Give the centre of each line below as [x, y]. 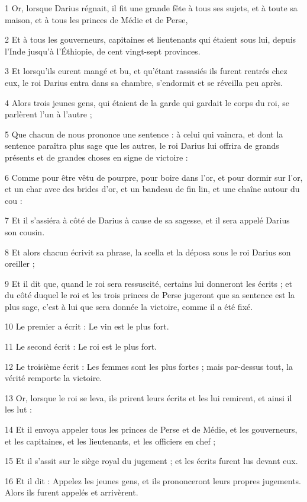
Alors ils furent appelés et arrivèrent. [72, 492]
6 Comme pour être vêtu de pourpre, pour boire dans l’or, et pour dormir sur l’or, [154, 177]
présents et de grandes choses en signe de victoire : [96, 157]
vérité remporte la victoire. [54, 378]
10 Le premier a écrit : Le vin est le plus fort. [87, 326]
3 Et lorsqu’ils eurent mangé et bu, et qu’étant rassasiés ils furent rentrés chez [146, 71]
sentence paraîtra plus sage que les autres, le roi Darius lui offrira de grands [142, 146]
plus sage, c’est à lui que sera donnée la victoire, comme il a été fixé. [129, 306]
